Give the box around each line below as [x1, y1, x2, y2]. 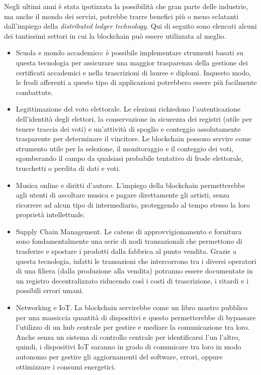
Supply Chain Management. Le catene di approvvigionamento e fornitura [16, 226, 242, 236]
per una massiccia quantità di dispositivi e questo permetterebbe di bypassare [16, 312, 256, 322]
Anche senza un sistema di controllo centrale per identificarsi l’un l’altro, [16, 331, 240, 342]
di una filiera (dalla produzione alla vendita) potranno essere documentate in [16, 265, 253, 276]
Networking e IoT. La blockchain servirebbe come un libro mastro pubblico [16, 302, 248, 313]
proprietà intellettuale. [16, 209, 85, 220]
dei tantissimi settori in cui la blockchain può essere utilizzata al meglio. [4, 30, 226, 41]
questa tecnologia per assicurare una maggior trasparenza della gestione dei [16, 57, 248, 67]
